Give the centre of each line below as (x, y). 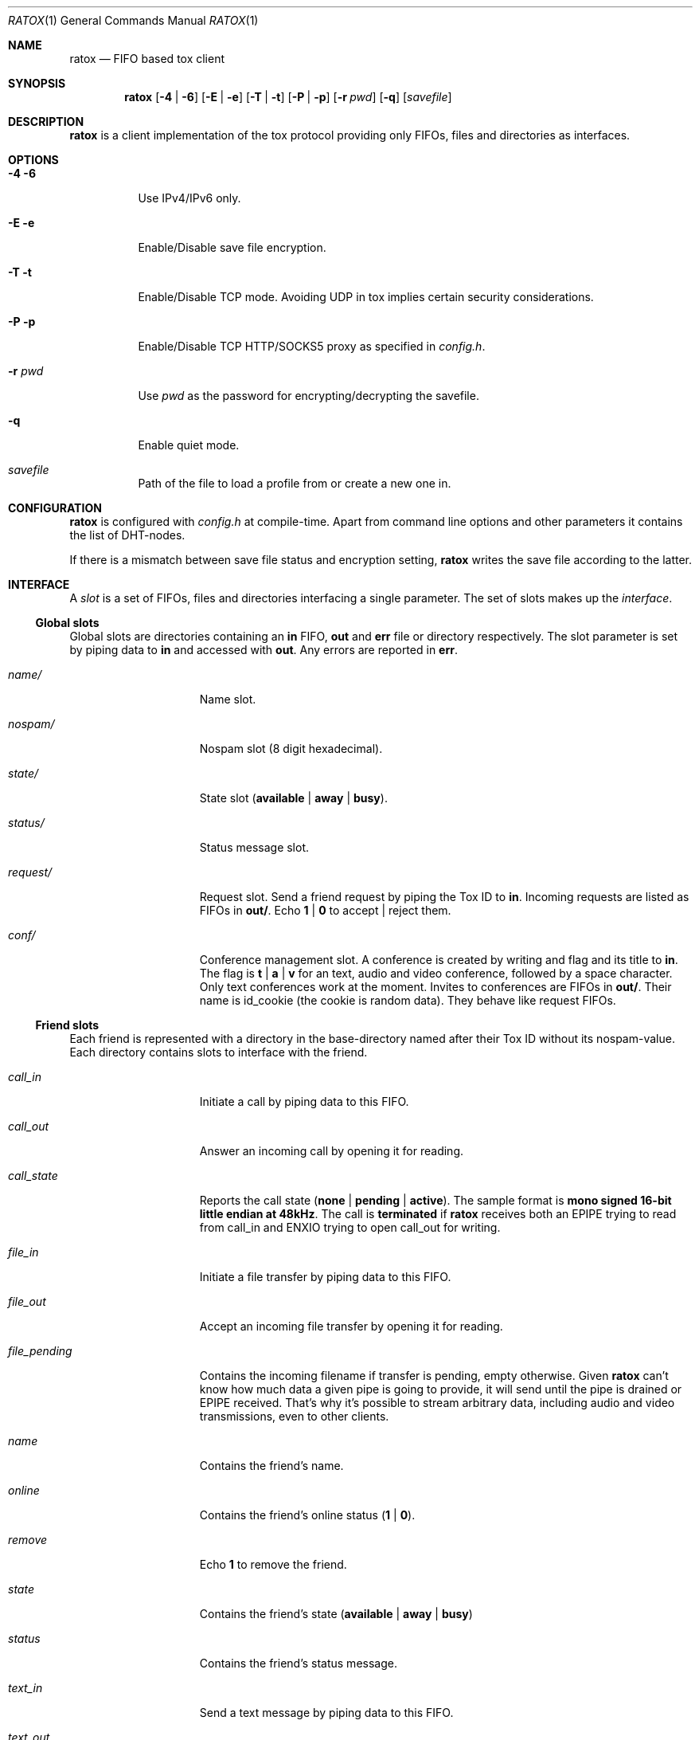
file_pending (40, 1351)
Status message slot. (254, 847)
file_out (27, 1301)
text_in (25, 1688)
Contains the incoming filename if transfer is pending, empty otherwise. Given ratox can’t (434, 1376)
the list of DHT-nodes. (127, 535)
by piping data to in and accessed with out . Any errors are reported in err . (264, 650)
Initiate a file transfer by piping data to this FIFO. (325, 1277)
